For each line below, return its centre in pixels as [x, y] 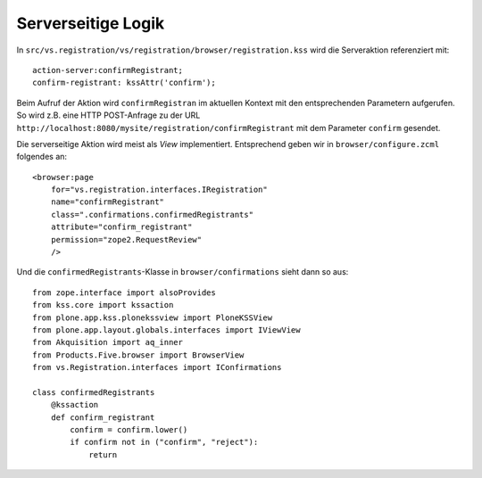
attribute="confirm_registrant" [121, 227]
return [103, 454]
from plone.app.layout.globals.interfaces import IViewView [166, 330]
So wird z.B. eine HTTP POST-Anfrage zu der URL [108, 115]
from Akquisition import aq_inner [108, 342]
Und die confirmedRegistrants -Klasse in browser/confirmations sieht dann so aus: [183, 272]
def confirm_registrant [103, 417]
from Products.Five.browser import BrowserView [138, 355]
